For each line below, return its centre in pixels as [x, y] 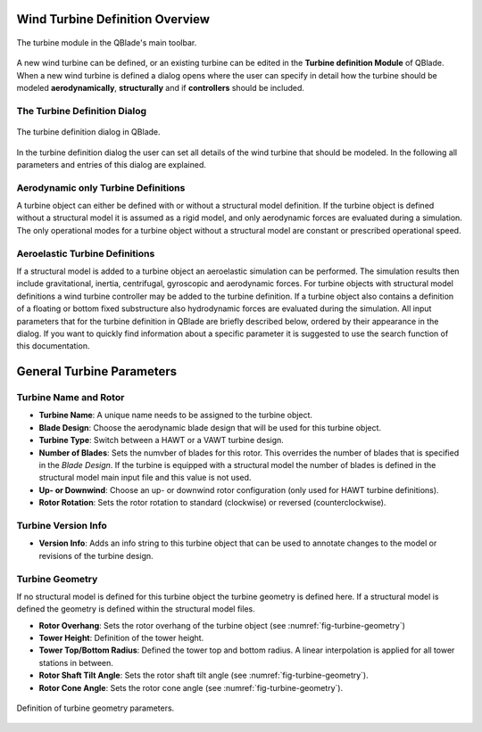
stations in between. [76, 662]
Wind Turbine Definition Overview [113, 19]
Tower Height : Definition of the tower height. [121, 638]
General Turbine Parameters [97, 371]
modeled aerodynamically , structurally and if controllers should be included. [161, 88]
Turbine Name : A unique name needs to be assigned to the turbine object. [175, 415]
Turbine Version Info [62, 525]
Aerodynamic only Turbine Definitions [101, 187]
